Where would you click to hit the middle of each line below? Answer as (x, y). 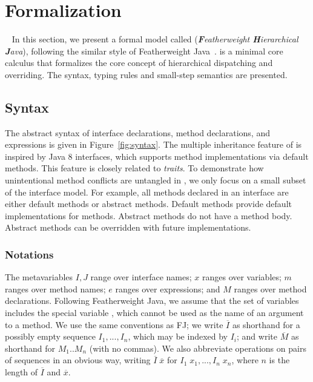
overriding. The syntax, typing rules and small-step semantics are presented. (146, 74)
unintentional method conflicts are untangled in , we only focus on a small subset (156, 180)
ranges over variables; (242, 277)
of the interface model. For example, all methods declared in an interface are (147, 192)
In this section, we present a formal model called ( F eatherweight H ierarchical (155, 39)
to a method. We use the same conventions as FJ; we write (114, 324)
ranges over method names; (55, 288)
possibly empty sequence (50, 336)
